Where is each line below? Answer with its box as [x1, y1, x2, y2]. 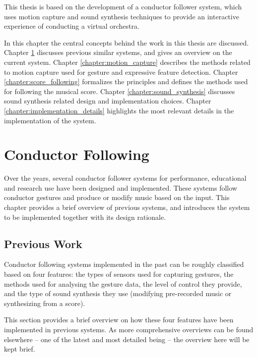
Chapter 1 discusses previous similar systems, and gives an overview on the [4, 47, 232, 57]
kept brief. [4, 344, 35, 354]
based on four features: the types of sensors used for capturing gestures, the [4, 269, 234, 279]
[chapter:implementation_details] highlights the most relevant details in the [4, 105, 234, 115]
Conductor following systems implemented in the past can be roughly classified [4, 259, 244, 269]
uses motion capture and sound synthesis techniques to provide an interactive [4, 11, 239, 21]
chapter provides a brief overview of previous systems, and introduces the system [4, 202, 250, 212]
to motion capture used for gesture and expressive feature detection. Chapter [4, 66, 238, 77]
